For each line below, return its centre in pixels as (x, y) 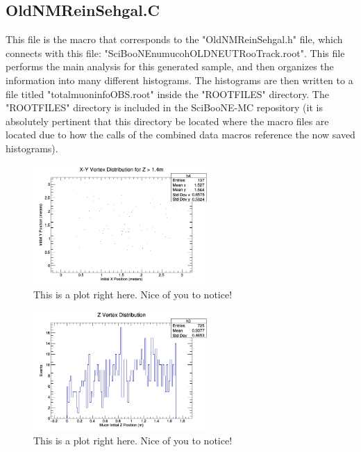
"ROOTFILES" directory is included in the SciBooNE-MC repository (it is (164, 107)
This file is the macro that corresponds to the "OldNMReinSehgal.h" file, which (174, 39)
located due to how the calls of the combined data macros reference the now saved (180, 135)
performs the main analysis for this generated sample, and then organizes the (170, 66)
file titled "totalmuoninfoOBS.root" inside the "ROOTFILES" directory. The (167, 94)
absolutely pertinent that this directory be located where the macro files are (167, 121)
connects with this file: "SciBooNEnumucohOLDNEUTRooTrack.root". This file (175, 53)
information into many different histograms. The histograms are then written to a (179, 80)
